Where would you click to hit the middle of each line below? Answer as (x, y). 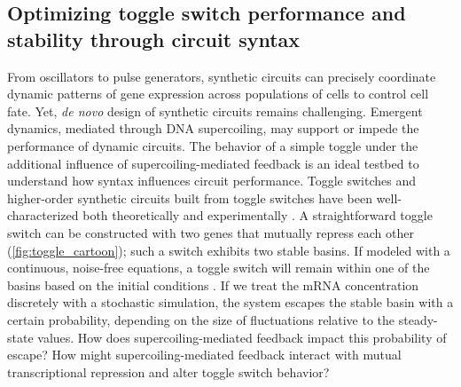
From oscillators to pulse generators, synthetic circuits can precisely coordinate (222, 76)
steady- (418, 319)
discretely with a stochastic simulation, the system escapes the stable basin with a (230, 302)
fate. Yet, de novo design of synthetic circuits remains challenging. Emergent (215, 111)
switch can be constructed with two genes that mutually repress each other (211, 232)
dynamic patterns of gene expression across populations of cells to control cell (218, 94)
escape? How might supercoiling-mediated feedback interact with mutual (204, 355)
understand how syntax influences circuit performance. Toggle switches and (211, 181)
